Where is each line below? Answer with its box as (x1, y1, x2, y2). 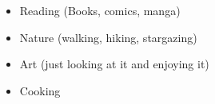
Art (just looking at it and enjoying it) (19, 56, 209, 72)
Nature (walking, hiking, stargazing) (19, 29, 197, 45)
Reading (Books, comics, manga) (19, 2, 181, 18)
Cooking (19, 82, 61, 98)
